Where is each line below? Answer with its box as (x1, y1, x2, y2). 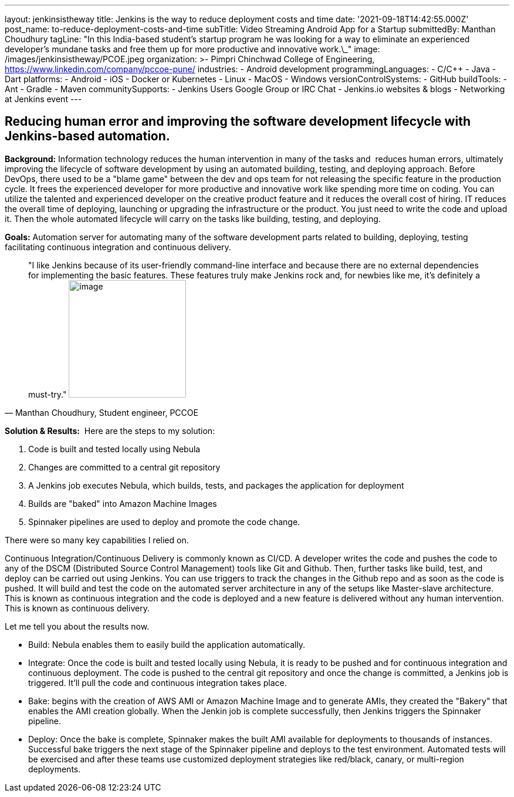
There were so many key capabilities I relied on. (5, 534, 189, 545)
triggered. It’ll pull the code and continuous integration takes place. (28, 677, 287, 688)
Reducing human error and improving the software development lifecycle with (5, 114, 471, 129)
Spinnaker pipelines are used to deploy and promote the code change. (28, 516, 300, 527)
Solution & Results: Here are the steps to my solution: (5, 425, 215, 436)
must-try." (28, 389, 67, 399)
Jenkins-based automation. (5, 129, 170, 144)
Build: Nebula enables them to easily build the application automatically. (28, 639, 306, 650)
